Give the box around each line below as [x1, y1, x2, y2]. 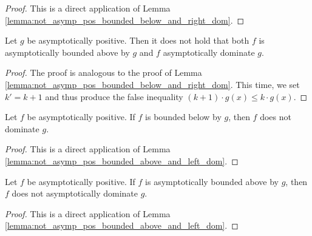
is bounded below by [145, 110, 222, 123]
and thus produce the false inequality [45, 90, 183, 103]
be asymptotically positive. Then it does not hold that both [27, 34, 249, 47]
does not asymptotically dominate [12, 187, 138, 200]
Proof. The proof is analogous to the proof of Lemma [5, 66, 202, 79]
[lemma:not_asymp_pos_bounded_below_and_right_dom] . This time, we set [5, 78, 300, 90]
